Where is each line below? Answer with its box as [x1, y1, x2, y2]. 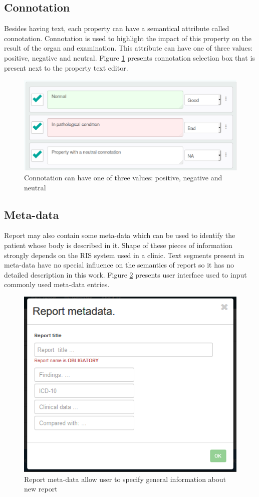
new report [24, 483, 58, 494]
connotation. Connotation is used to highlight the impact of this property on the [4, 33, 251, 43]
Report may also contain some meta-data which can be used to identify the [4, 230, 235, 240]
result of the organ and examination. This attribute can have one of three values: [4, 43, 253, 53]
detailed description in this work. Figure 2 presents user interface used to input [4, 269, 247, 280]
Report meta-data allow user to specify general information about [24, 473, 226, 484]
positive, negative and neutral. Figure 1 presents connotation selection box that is [4, 52, 255, 63]
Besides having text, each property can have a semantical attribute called [4, 23, 229, 34]
